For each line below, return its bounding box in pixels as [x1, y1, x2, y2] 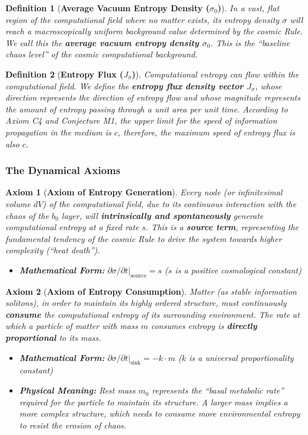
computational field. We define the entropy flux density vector [5, 79, 243, 92]
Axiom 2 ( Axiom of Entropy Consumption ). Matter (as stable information [5, 285, 297, 297]
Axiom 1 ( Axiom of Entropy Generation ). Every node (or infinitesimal [5, 186, 283, 198]
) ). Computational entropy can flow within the [131, 67, 299, 80]
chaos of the [5, 209, 49, 221]
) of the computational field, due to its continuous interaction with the [43, 197, 297, 210]
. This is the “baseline [210, 36, 290, 49]
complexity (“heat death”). [5, 244, 100, 256]
